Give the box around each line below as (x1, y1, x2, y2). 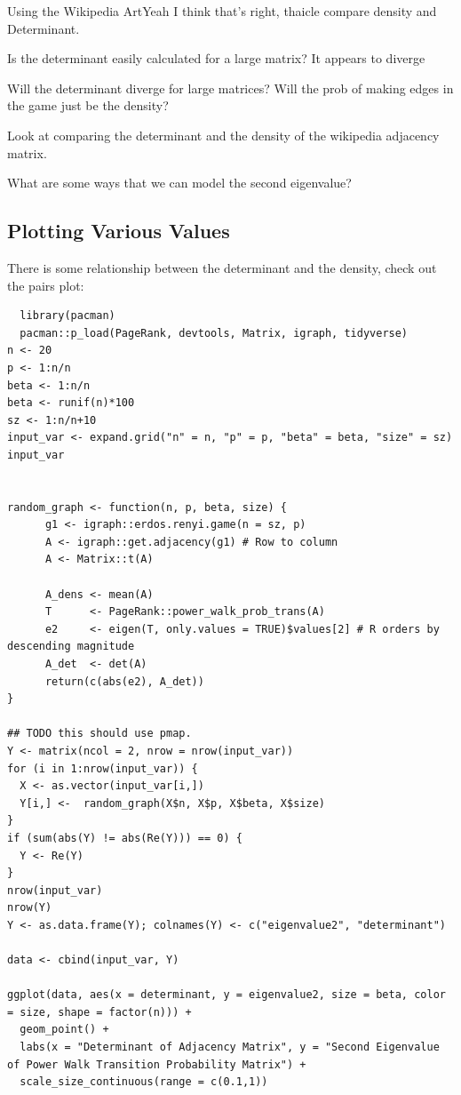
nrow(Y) (7, 901, 52, 915)
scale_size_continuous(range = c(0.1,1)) (20, 1075, 268, 1089)
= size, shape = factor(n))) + (7, 1005, 192, 1019)
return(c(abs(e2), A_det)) (44, 675, 204, 688)
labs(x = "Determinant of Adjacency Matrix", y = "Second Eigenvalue (20, 1041, 440, 1054)
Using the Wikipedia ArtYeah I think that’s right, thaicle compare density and (7, 2, 437, 20)
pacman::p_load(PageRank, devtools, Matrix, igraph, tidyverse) (20, 326, 409, 340)
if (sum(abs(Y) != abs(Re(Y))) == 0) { (7, 831, 242, 844)
